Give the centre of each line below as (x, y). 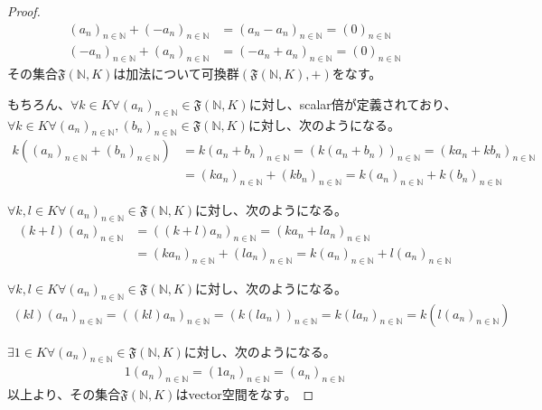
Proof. (24, 11)
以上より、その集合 (64, 394)
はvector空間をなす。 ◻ (245, 394)
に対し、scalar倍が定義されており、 (353, 103)
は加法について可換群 (176, 74)
